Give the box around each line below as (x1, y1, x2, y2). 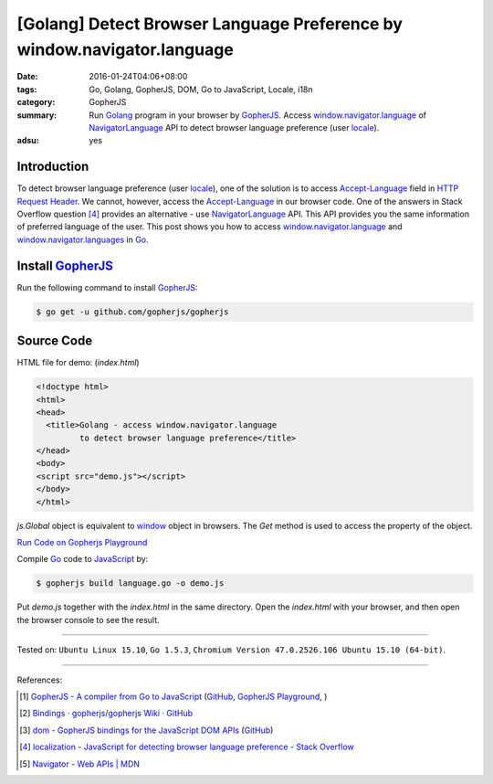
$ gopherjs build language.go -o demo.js (36, 578, 225, 588)
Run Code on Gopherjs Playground (16, 537, 148, 548)
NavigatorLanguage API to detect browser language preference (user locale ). (89, 122, 380, 132)
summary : (16, 110, 58, 121)
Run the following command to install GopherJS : (16, 281, 198, 292)
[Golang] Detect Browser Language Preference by (16, 14, 404, 34)
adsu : (16, 135, 40, 146)
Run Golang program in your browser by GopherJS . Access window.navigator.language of (89, 110, 427, 121)
